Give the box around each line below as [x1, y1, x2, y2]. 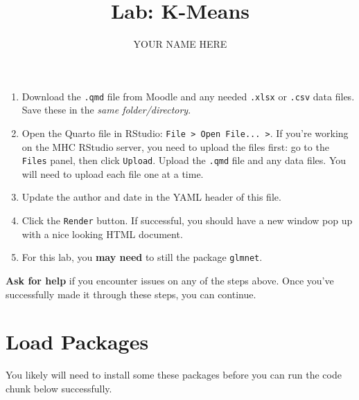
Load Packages [6, 327, 149, 356]
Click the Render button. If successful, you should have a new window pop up [21, 213, 353, 228]
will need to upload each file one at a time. [21, 166, 204, 181]
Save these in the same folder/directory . [21, 102, 191, 117]
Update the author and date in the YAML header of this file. [21, 190, 281, 204]
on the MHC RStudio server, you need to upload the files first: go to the [21, 139, 329, 154]
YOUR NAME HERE [133, 37, 227, 51]
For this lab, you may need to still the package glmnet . [21, 250, 263, 264]
